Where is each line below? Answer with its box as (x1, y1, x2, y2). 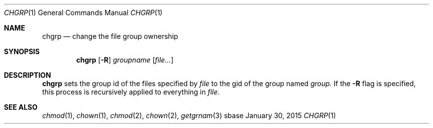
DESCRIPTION (4, 71, 51, 79)
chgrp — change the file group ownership (42, 32, 178, 40)
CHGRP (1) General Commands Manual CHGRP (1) (4, 8, 163, 17)
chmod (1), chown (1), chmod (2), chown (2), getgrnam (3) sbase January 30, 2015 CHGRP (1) (42, 111, 336, 120)
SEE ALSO (4, 103, 38, 111)
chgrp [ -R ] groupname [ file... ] (76, 56, 173, 64)
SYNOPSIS (4, 47, 40, 56)
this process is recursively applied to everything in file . (42, 88, 220, 96)
